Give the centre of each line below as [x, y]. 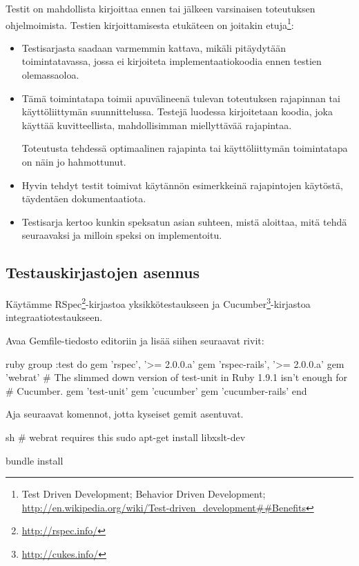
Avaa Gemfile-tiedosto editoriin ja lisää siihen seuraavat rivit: [135, 341]
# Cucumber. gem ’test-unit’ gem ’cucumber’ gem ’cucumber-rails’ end [156, 390]
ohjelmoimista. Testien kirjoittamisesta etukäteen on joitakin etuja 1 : [150, 23]
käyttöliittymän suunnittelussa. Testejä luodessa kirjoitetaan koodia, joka [177, 111]
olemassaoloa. [50, 75]
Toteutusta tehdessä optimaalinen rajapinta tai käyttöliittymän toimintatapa [185, 148]
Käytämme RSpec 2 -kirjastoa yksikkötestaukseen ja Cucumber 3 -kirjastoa [158, 303]
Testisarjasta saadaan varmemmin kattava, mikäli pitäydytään [154, 47]
